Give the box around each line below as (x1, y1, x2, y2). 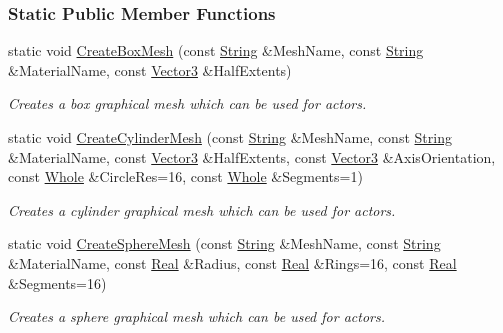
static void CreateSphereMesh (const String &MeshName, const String (8, 233, 441, 254)
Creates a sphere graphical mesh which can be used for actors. (8, 306, 385, 327)
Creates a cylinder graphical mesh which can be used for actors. (8, 199, 396, 220)
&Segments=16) (8, 272, 107, 293)
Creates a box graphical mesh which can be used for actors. (8, 93, 367, 114)
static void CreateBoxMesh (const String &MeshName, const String (8, 40, 424, 61)
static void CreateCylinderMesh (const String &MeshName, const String (8, 127, 452, 147)
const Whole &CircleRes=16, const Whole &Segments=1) (8, 166, 363, 187)
